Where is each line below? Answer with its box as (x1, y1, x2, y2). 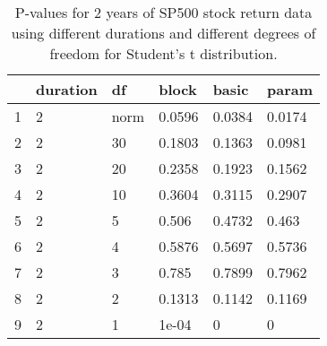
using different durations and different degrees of (11, 22, 316, 43)
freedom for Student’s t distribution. (49, 43, 278, 64)
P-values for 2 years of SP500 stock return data (14, 2, 313, 22)
